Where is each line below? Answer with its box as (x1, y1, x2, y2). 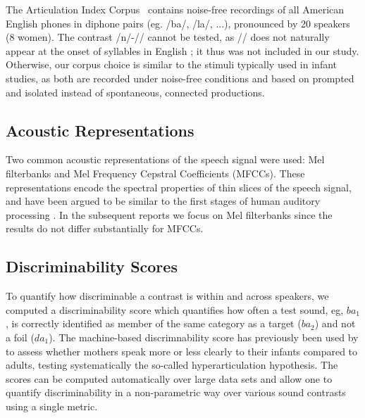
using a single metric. (6, 398, 98, 413)
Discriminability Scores (6, 255, 178, 277)
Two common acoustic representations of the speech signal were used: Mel (6, 152, 325, 167)
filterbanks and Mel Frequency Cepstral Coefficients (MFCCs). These (6, 165, 305, 180)
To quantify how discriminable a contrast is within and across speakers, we (6, 289, 329, 303)
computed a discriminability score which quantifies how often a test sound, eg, (6, 302, 344, 317)
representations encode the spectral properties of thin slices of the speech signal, (6, 179, 352, 194)
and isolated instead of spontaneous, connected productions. (6, 84, 265, 99)
